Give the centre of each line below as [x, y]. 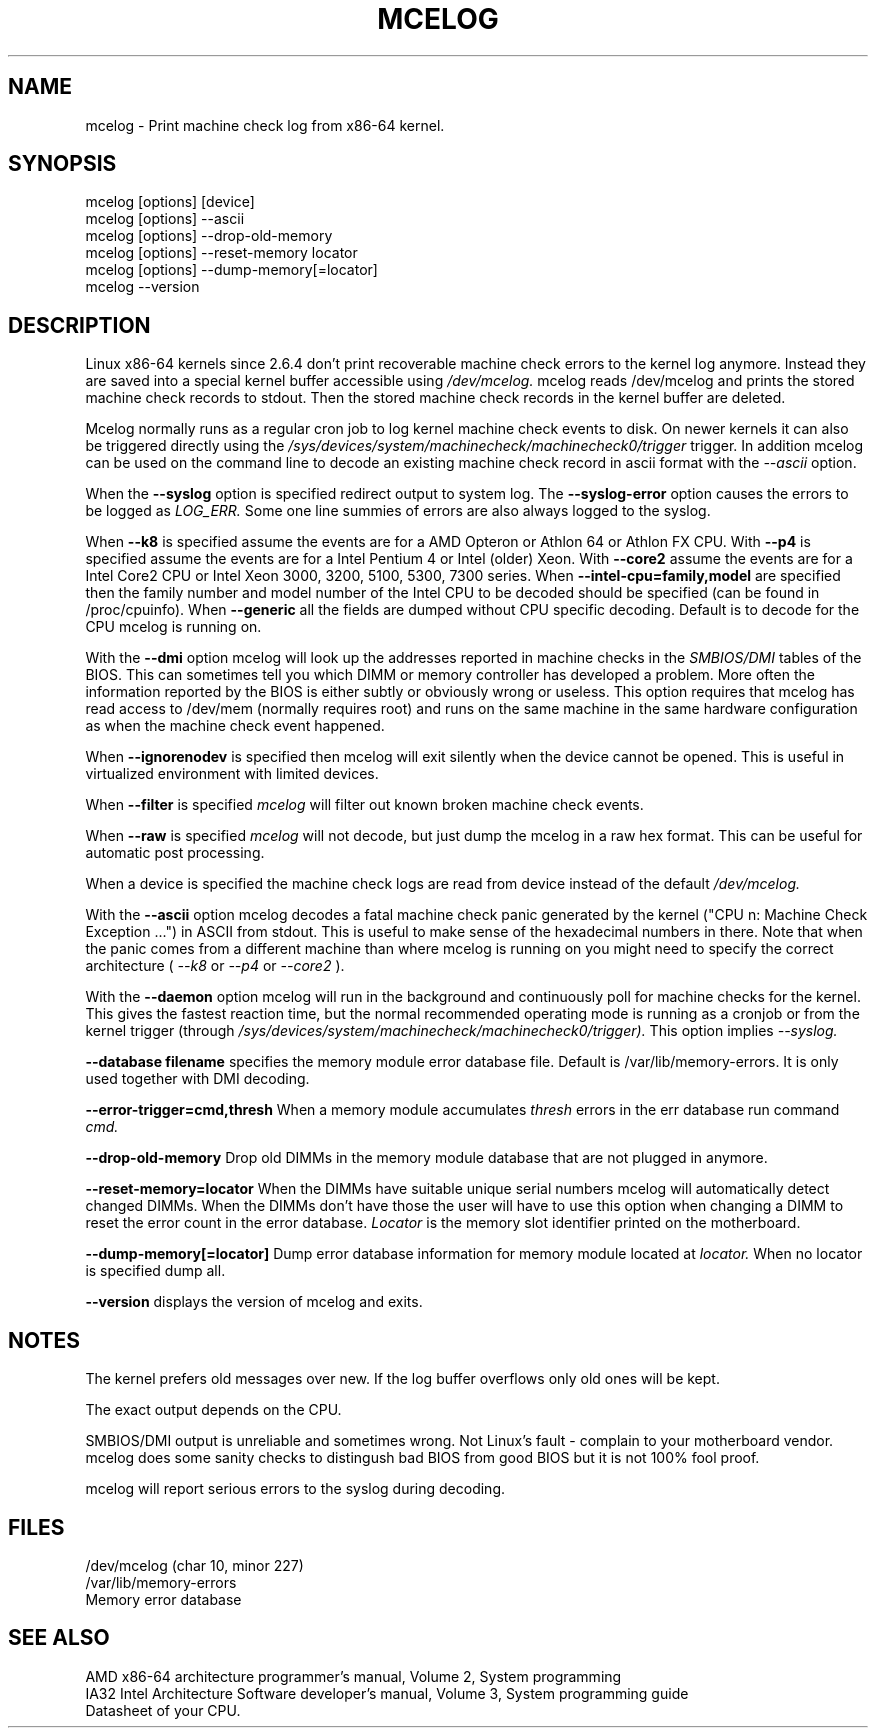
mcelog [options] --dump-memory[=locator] [231, 270]
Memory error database [163, 1599]
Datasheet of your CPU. [163, 1710]
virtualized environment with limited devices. [232, 774]
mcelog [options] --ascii [165, 219]
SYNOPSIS [62, 164]
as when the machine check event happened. [235, 726]
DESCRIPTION [79, 325]
